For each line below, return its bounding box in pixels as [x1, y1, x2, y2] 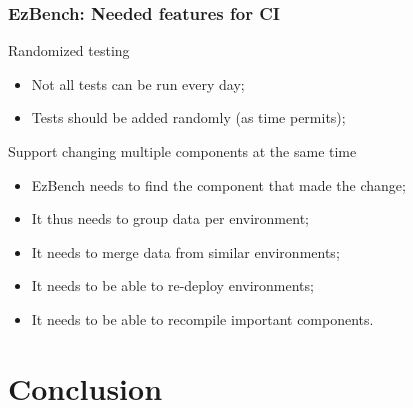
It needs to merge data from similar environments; [31, 241, 340, 262]
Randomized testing [8, 40, 130, 61]
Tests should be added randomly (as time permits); [31, 107, 346, 128]
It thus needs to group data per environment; [31, 208, 309, 229]
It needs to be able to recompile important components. [31, 308, 374, 329]
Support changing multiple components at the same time [8, 141, 357, 161]
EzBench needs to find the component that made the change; [31, 174, 406, 195]
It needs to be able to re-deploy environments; [31, 275, 314, 296]
